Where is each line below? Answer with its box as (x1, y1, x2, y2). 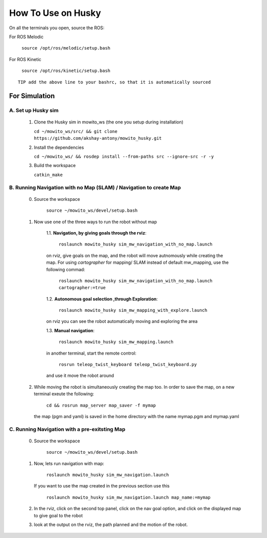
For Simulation (9, 92, 55, 100)
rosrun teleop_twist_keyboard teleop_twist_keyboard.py (58, 362, 197, 367)
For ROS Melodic (9, 34, 44, 40)
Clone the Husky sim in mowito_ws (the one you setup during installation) (34, 119, 184, 125)
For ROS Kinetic (9, 56, 42, 62)
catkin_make (34, 172, 63, 178)
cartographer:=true (58, 285, 106, 291)
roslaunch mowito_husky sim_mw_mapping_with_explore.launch (58, 307, 208, 313)
